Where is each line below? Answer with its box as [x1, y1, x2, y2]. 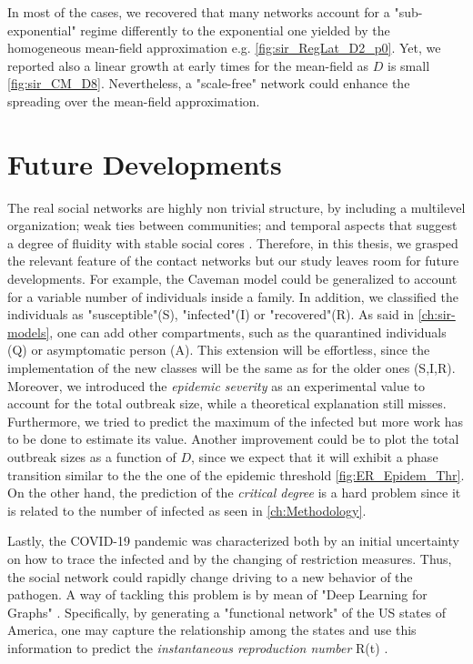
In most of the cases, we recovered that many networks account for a [7, 3, 390, 21]
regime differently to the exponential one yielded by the [80, 20, 390, 39]
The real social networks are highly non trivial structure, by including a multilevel [7, 197, 466, 216]
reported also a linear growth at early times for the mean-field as [7, 55, 369, 75]
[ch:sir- [418, 305, 456, 324]
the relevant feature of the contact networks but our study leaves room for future [7, 251, 459, 270]
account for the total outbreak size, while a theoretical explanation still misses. [7, 394, 447, 413]
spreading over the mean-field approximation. [7, 91, 260, 110]
